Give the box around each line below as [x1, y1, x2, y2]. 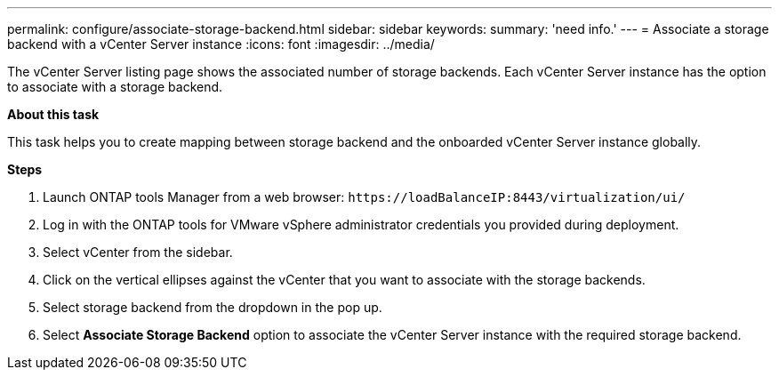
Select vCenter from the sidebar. [43, 245, 233, 260]
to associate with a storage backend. [7, 79, 223, 94]
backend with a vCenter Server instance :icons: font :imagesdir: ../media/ [7, 36, 435, 52]
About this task [7, 107, 100, 122]
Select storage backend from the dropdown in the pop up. [43, 300, 382, 315]
